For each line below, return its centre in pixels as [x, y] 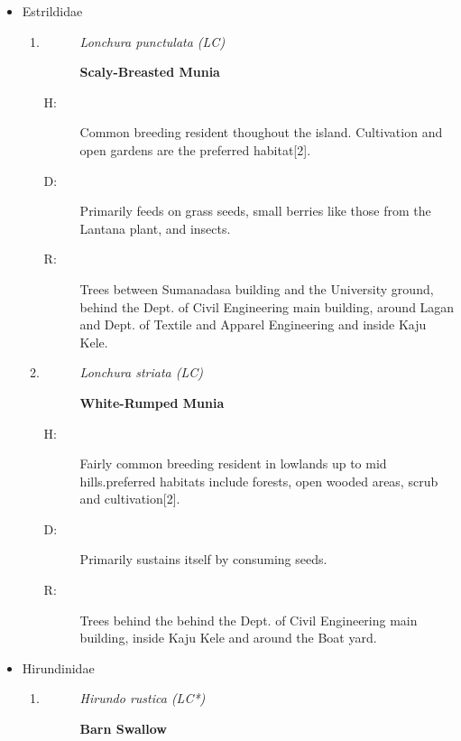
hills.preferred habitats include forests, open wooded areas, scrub [259, 481]
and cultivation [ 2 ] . [130, 499]
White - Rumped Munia [152, 402]
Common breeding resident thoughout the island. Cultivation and [261, 132]
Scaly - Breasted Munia [150, 72]
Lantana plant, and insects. [155, 228]
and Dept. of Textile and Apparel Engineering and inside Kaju [253, 324]
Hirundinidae [58, 667]
